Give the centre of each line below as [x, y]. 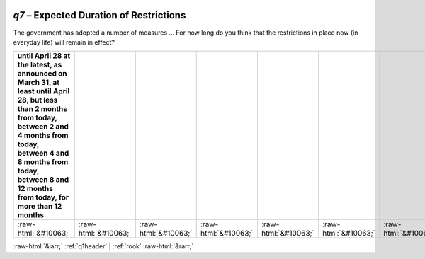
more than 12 [40, 207]
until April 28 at [44, 56]
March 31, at [39, 83]
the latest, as [40, 65]
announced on [42, 74]
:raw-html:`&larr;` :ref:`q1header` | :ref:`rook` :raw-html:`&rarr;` [103, 246]
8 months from [43, 162]
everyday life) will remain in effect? [64, 42]
